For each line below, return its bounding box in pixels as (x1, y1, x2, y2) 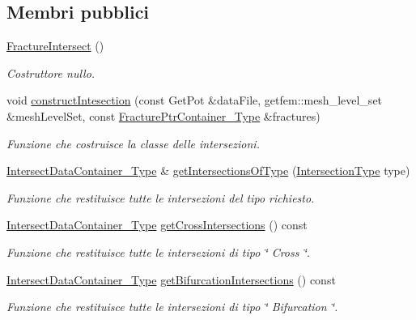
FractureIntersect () (6, 37, 104, 54)
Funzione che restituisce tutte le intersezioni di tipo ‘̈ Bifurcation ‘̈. (6, 298, 338, 315)
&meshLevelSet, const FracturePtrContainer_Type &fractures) (6, 107, 320, 124)
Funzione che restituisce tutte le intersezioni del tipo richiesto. (6, 189, 315, 206)
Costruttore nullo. (6, 64, 96, 81)
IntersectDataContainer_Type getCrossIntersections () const (6, 216, 308, 233)
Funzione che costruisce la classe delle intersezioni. (6, 134, 260, 151)
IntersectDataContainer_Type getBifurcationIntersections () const (6, 271, 336, 288)
